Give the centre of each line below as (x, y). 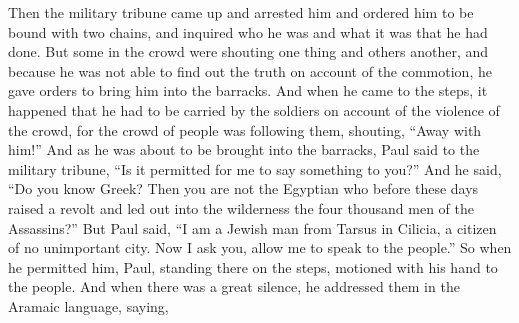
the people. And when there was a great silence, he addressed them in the (234, 286)
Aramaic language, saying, (88, 305)
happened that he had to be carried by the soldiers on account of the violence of (254, 109)
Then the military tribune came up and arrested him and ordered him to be (241, 12)
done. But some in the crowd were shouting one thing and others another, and (248, 51)
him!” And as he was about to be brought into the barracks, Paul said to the (244, 149)
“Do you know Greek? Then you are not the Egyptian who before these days (243, 188)
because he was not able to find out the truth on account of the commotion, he (250, 70)
